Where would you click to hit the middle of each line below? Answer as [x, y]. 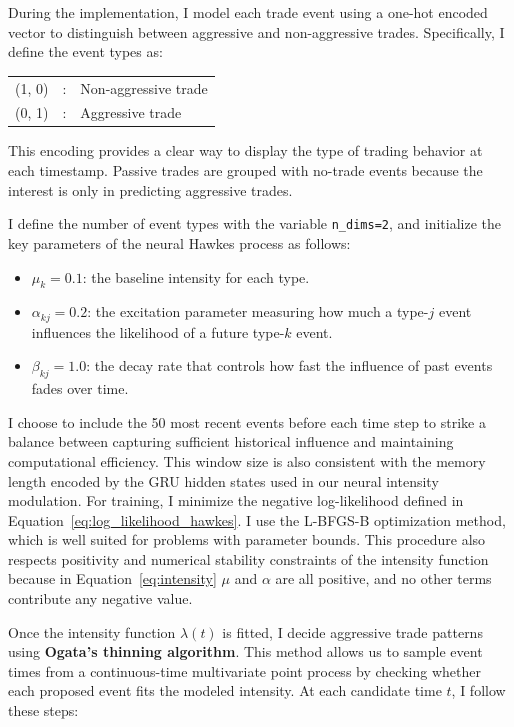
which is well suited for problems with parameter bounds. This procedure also [247, 539]
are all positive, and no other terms [383, 578]
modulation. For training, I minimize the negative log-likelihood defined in [236, 500]
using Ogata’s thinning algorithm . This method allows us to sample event [245, 651]
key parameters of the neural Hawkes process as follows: [179, 242]
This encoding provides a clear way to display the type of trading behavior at [245, 150]
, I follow [478, 690]
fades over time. [80, 388]
